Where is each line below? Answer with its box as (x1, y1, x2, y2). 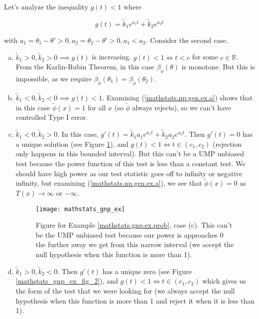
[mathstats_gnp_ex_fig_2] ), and (15, 276, 118, 286)
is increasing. (92, 51, 131, 62)
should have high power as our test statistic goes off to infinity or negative (15, 168, 243, 178)
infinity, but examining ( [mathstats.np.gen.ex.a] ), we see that (15, 178, 202, 188)
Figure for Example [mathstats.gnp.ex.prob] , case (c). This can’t (35, 220, 233, 230)
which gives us (202, 276, 246, 286)
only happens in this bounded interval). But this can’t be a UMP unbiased (15, 148, 244, 159)
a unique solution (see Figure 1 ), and (15, 138, 129, 149)
